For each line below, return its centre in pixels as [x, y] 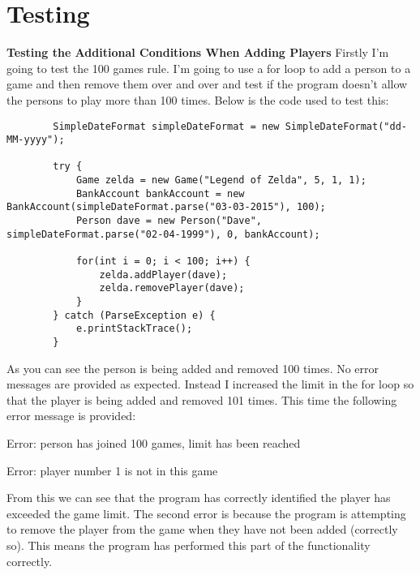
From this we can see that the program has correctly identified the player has [199, 498]
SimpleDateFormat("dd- [346, 126]
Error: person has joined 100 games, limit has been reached [154, 443]
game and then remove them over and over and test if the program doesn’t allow [207, 84]
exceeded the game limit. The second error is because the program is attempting [206, 513]
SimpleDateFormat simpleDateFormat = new [166, 126]
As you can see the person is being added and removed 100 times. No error [193, 368]
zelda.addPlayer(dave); [163, 275]
